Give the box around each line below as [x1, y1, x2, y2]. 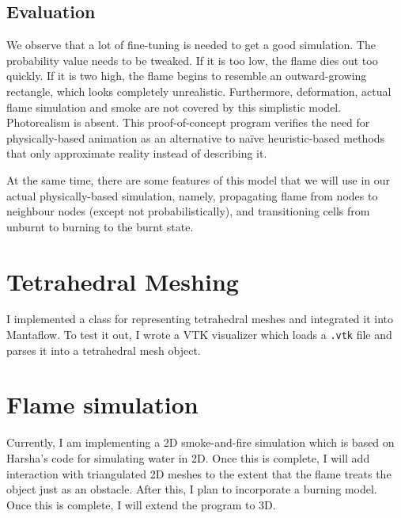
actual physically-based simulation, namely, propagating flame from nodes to [6, 187, 378, 204]
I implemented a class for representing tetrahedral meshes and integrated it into [6, 310, 394, 327]
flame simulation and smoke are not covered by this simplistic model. [6, 98, 342, 115]
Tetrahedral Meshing [6, 265, 239, 297]
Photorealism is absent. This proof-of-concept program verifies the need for [6, 114, 370, 131]
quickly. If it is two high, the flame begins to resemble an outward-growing [6, 67, 367, 84]
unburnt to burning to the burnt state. [6, 218, 194, 234]
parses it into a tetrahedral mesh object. [6, 341, 201, 358]
